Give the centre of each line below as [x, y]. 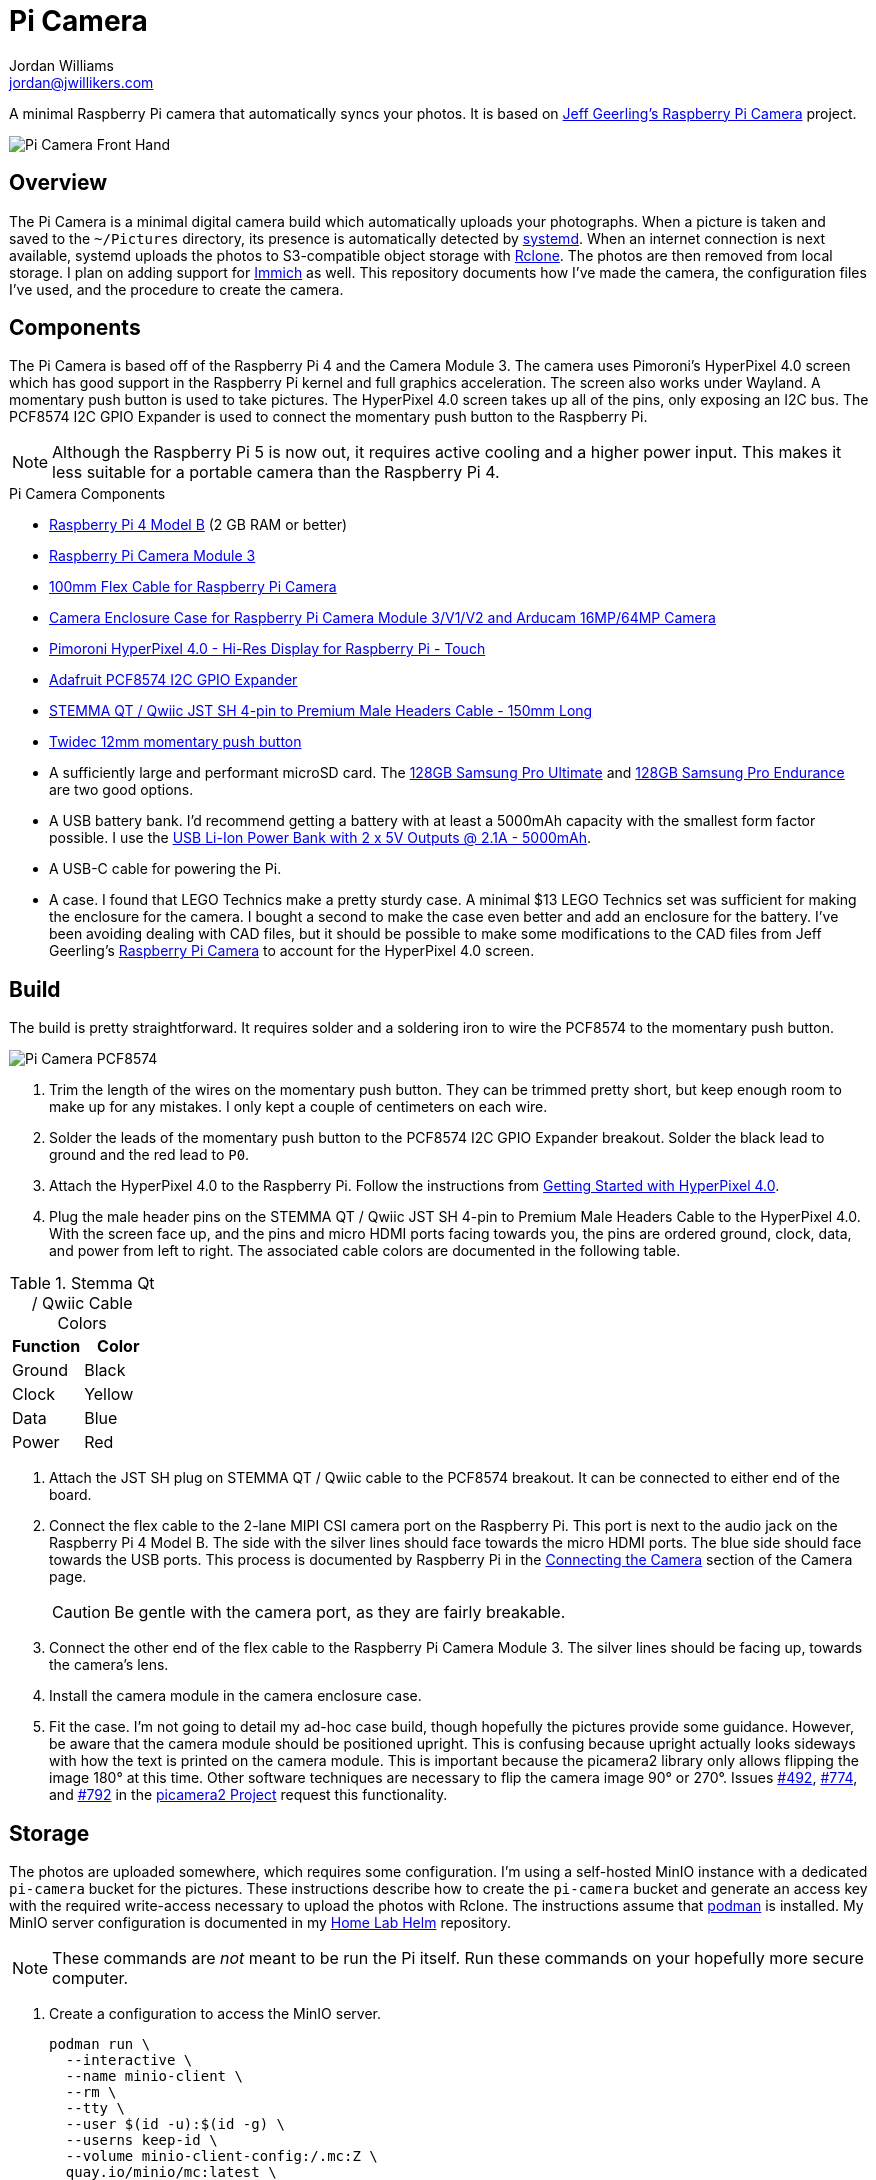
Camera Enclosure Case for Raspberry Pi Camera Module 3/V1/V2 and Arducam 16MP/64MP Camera [382, 618]
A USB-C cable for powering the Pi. [165, 869]
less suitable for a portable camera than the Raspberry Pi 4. [276, 472]
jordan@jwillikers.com [81, 82]
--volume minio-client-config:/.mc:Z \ [221, 2156]
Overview [58, 183]
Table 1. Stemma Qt [82, 1283]
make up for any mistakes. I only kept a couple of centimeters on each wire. [298, 1107]
